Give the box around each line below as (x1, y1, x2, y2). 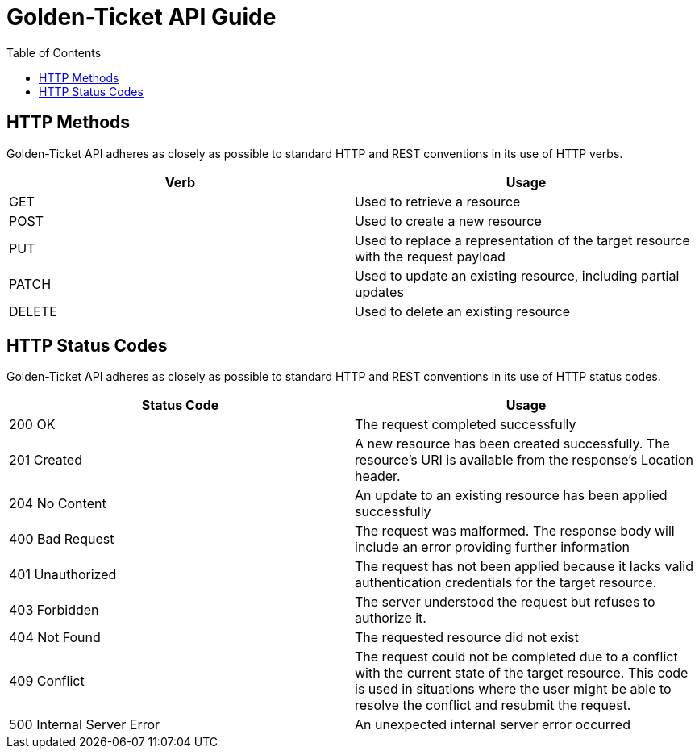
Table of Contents (6, 45, 102, 60)
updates (355, 283, 404, 300)
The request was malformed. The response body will (355, 523, 675, 540)
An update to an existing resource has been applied (355, 487, 668, 504)
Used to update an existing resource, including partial (355, 267, 680, 284)
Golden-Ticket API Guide (6, 3, 277, 31)
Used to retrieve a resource (355, 193, 521, 210)
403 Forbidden (9, 602, 99, 619)
